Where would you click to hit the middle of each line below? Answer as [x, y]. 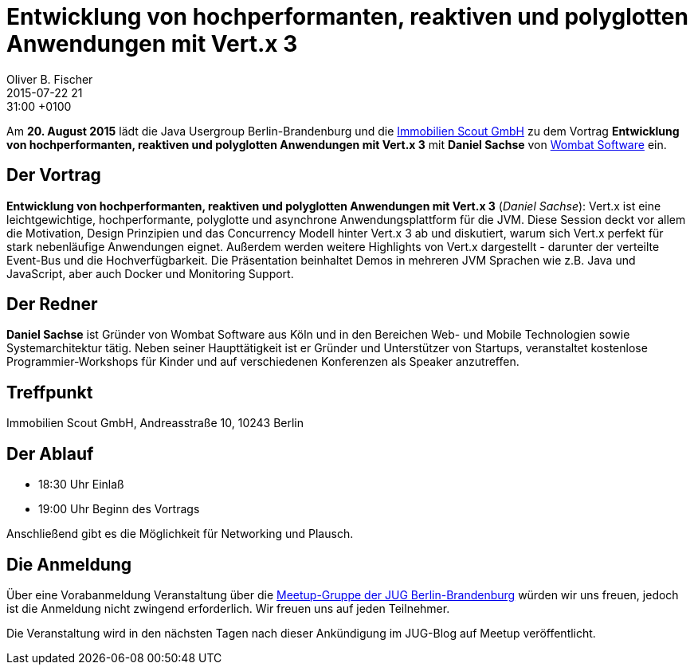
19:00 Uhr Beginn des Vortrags [119, 509]
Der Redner [52, 304]
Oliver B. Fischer [50, 79]
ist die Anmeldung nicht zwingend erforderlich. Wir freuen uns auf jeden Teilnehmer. [228, 608]
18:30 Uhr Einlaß [81, 485]
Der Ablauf [50, 453]
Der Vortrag [54, 175]
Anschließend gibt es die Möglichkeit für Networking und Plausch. [180, 534]
